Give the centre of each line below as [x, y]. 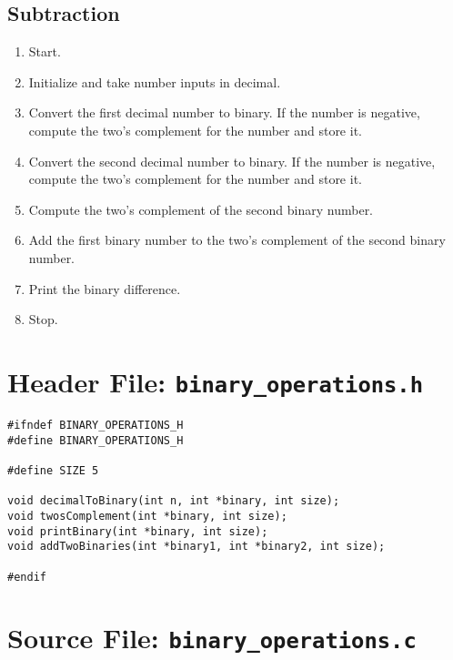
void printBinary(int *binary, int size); [138, 531]
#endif [27, 577]
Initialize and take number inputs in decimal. [155, 81]
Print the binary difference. [105, 288]
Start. [45, 51]
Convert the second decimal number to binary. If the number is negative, [232, 161]
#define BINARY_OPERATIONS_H [96, 440]
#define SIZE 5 [53, 470]
